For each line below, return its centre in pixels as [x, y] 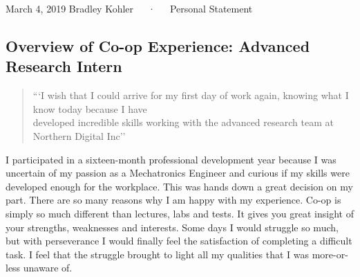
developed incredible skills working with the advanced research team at [183, 122]
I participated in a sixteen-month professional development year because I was [171, 159]
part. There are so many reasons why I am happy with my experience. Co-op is [173, 200]
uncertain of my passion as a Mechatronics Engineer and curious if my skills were [178, 173]
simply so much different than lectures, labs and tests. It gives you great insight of [180, 213]
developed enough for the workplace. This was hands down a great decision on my [179, 186]
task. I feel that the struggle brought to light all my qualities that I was [158, 254]
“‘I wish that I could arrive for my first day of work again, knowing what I [191, 95]
